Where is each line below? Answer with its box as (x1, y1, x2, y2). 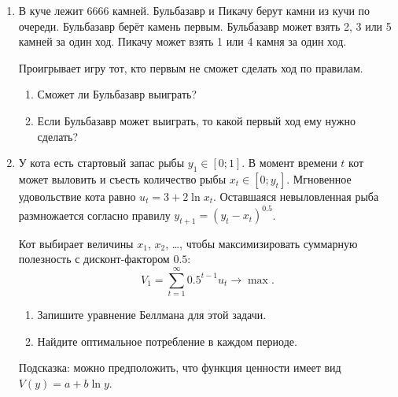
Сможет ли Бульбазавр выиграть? (37, 86, 197, 102)
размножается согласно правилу (18, 206, 171, 223)
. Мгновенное (286, 170, 352, 187)
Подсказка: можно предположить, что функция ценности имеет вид (18, 359, 341, 376)
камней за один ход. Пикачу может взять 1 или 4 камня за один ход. (18, 33, 347, 50)
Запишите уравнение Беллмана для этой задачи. (37, 306, 267, 323)
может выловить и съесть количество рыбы (18, 170, 227, 187)
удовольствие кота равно (18, 187, 136, 204)
